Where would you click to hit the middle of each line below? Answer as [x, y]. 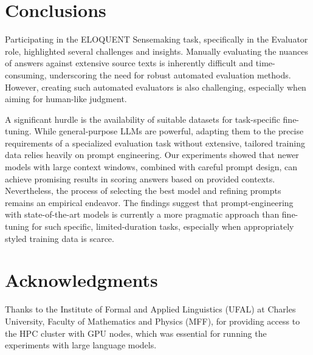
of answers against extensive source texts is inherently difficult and [129, 63]
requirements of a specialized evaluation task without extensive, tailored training [155, 143]
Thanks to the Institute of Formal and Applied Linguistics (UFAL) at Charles [150, 309]
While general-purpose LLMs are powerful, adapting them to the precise [169, 131]
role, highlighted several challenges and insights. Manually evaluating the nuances [157, 51]
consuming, [26, 74]
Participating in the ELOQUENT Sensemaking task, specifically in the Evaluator [156, 39]
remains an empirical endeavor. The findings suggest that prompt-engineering [149, 202]
